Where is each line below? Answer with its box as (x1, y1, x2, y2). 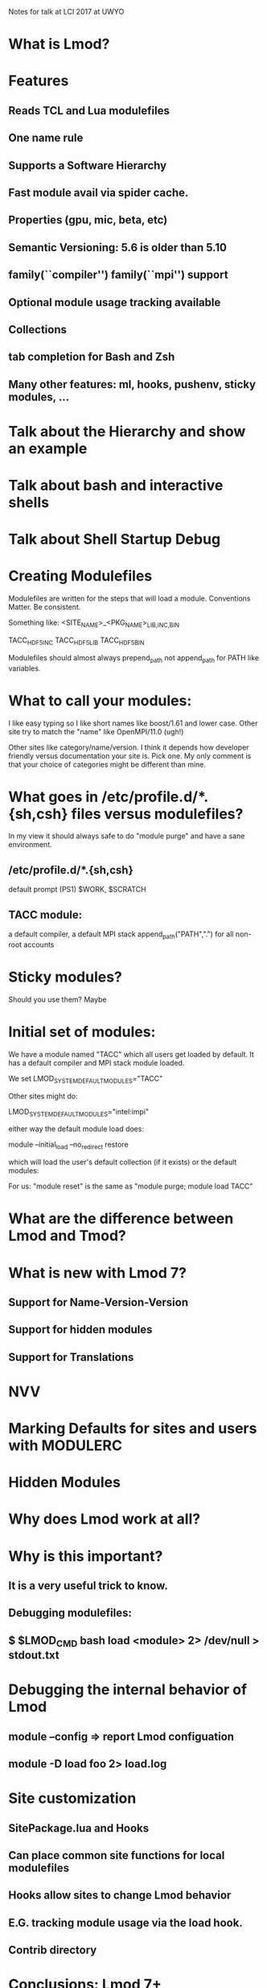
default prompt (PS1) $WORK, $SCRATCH (8, 885, 146, 895)
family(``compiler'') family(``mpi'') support (8, 268, 228, 282)
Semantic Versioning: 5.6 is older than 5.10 (8, 241, 228, 254)
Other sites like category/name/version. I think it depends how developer (8, 742, 249, 752)
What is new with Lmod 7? (8, 1263, 187, 1282)
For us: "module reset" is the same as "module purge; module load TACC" (8, 1181, 253, 1191)
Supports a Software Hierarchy (8, 159, 167, 172)
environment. (8, 840, 52, 849)
